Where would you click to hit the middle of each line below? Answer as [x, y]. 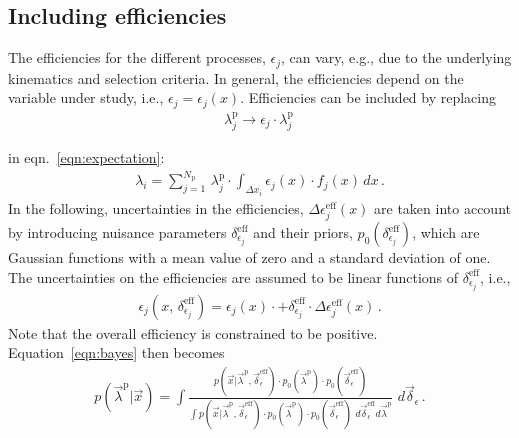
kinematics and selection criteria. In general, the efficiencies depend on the [236, 77]
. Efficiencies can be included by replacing [368, 97]
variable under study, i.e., [86, 97]
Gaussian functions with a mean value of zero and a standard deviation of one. [249, 257]
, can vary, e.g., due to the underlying [396, 57]
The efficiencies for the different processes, [137, 57]
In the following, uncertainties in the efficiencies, [156, 207]
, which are [446, 232]
